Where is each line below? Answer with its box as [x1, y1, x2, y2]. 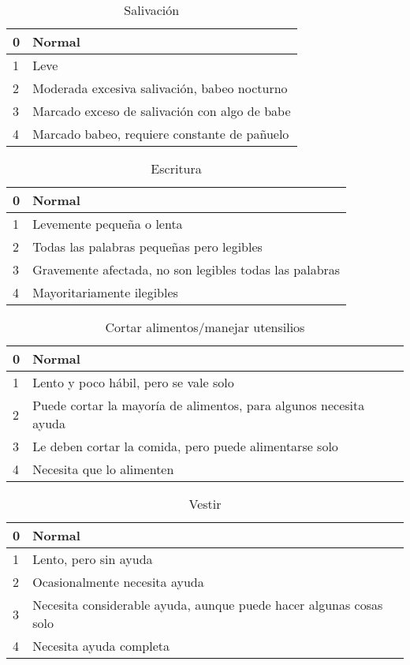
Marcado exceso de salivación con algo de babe [32, 102, 291, 120]
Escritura [151, 159, 202, 177]
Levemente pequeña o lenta [32, 215, 183, 233]
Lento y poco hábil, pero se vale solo [32, 373, 234, 391]
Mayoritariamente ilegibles [32, 283, 178, 301]
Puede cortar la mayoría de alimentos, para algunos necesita [32, 396, 365, 414]
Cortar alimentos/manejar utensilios [105, 318, 305, 336]
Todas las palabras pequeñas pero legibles [32, 237, 263, 256]
